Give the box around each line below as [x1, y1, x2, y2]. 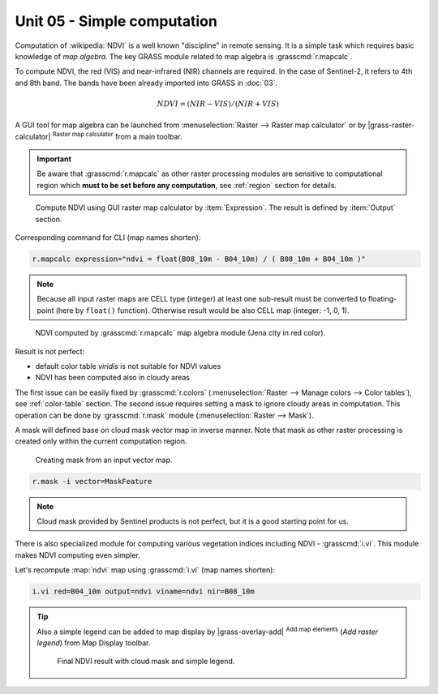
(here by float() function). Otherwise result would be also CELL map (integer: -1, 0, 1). [55, 305, 350, 315]
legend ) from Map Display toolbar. [36, 637, 151, 648]
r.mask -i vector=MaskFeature [32, 477, 152, 486]
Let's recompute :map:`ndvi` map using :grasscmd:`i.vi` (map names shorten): [15, 565, 276, 575]
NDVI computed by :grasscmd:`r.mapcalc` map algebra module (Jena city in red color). [35, 328, 326, 338]
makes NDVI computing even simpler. [15, 550, 141, 559]
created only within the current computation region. [15, 436, 187, 446]
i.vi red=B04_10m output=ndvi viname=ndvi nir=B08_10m [32, 587, 255, 596]
